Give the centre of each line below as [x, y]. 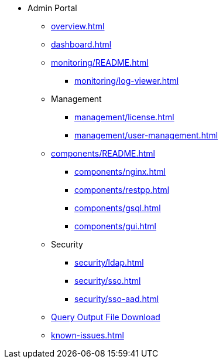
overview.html [78, 26]
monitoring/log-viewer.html [127, 81]
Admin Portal [52, 8]
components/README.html [103, 153]
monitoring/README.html [100, 62]
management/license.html [124, 117]
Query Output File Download [106, 317]
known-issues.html [88, 335]
